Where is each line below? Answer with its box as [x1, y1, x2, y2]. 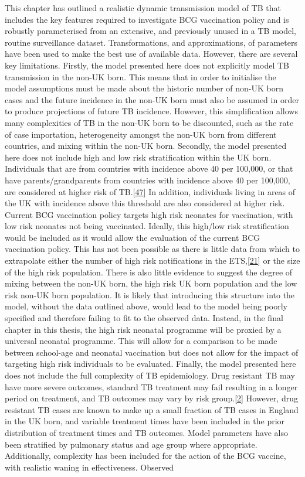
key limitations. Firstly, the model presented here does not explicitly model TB [5, 59, 289, 71]
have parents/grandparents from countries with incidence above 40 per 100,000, [5, 173, 290, 186]
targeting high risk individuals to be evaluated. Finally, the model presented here [5, 357, 296, 370]
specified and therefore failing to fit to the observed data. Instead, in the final [5, 312, 283, 324]
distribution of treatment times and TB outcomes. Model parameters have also [5, 426, 288, 438]
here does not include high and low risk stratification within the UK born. [5, 151, 272, 163]
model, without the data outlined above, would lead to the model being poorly [5, 300, 287, 312]
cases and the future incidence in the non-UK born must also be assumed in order [5, 93, 299, 105]
